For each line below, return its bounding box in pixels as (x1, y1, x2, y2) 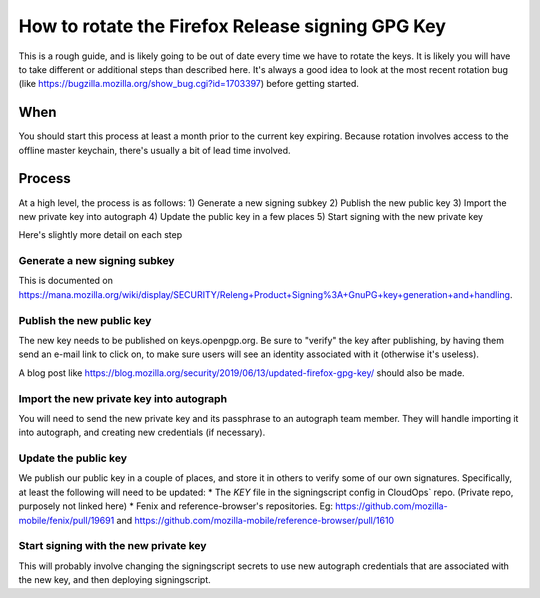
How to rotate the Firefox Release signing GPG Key (18, 15, 447, 37)
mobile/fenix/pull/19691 (18, 514, 115, 526)
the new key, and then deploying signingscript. (18, 574, 212, 586)
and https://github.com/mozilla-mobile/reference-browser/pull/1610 (116, 514, 395, 526)
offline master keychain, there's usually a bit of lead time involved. (18, 144, 291, 156)
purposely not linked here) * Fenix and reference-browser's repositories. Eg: (18, 500, 334, 512)
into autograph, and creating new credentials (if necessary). (18, 426, 266, 439)
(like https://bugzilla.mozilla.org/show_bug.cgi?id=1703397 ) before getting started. (18, 78, 360, 90)
